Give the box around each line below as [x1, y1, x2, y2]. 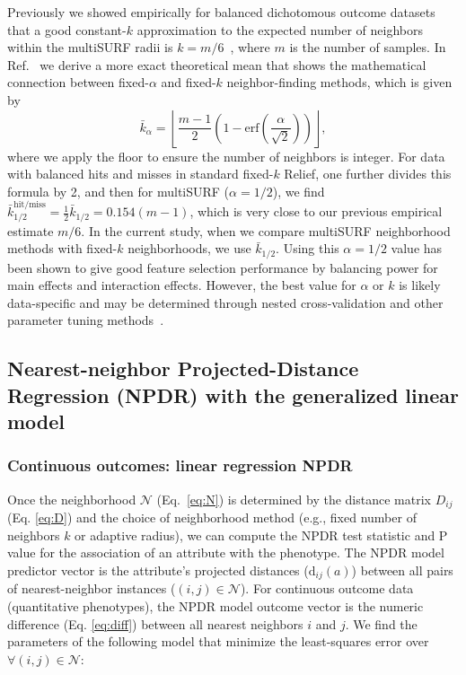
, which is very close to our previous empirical [189, 202, 443, 221]
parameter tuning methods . [7, 311, 164, 329]
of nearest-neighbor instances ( [7, 579, 176, 598]
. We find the [345, 614, 418, 633]
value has [391, 239, 443, 258]
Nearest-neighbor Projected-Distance [7, 355, 359, 382]
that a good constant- [7, 20, 127, 39]
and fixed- [161, 73, 216, 92]
